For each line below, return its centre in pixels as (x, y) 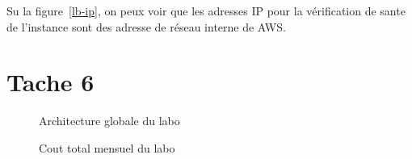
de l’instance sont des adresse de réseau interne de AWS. (146, 26)
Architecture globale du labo (109, 121)
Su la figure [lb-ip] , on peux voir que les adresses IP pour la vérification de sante (206, 10)
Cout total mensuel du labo (107, 147)
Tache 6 (50, 82)
